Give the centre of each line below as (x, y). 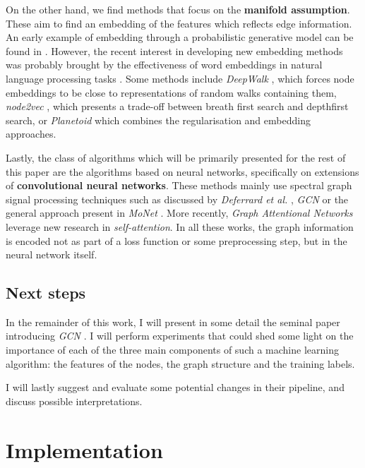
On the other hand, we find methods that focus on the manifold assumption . (178, 9)
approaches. (31, 134)
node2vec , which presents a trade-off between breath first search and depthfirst (177, 106)
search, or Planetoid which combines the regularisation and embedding (158, 120)
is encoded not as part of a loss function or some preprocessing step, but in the (176, 240)
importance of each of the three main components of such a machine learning (172, 350)
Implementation (84, 449)
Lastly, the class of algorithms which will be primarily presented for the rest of (176, 157)
